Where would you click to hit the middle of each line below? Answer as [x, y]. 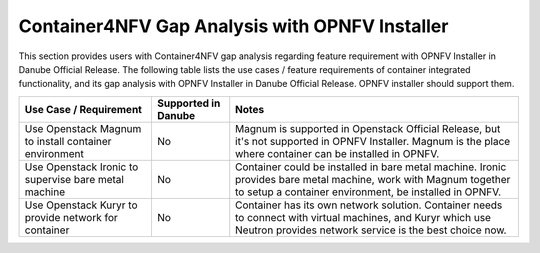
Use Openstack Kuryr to [81, 205]
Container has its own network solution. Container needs [369, 205]
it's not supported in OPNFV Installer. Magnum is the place [373, 141]
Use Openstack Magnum [83, 128]
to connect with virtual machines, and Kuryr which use [363, 217]
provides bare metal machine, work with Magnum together [373, 179]
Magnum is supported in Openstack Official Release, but [368, 128]
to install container [68, 141]
